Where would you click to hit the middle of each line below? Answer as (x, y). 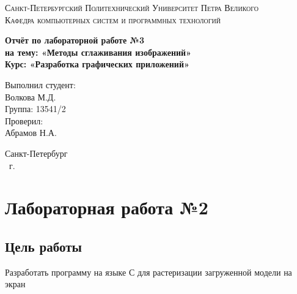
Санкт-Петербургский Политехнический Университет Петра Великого (132, 7)
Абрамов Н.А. (31, 133)
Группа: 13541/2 (35, 109)
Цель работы (43, 246)
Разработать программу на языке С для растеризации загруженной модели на (148, 272)
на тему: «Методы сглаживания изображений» (98, 52)
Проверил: (24, 120)
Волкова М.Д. (31, 96)
